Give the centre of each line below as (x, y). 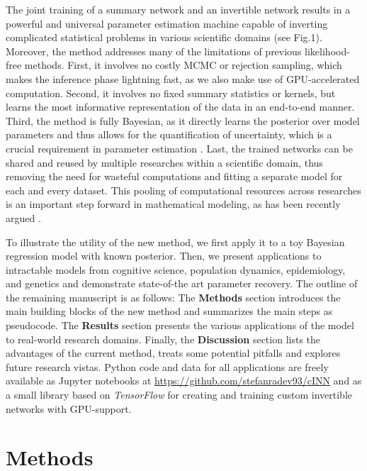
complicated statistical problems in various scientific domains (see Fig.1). (164, 37)
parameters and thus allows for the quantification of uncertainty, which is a (169, 134)
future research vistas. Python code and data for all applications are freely (167, 366)
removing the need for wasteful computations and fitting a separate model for (174, 176)
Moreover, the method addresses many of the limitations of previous (154, 51)
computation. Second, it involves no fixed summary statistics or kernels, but (171, 93)
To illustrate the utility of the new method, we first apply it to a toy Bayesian (175, 242)
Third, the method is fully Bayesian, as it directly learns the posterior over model (183, 120)
